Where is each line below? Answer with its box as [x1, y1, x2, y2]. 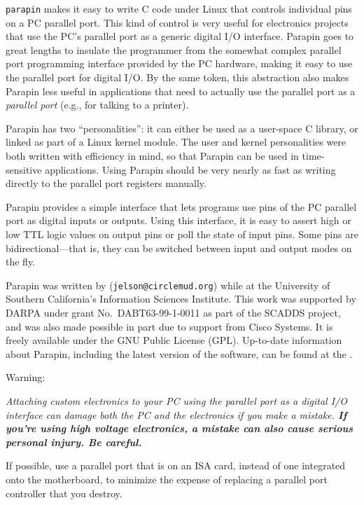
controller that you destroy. [6, 485, 122, 500]
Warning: [6, 370, 45, 385]
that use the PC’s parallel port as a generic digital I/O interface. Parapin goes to [6, 29, 354, 43]
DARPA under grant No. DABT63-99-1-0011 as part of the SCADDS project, [6, 305, 341, 319]
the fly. [6, 254, 36, 269]
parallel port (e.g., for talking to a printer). [6, 97, 189, 112]
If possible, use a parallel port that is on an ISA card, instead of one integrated [6, 458, 346, 473]
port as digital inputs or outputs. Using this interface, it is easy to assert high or [6, 213, 351, 228]
